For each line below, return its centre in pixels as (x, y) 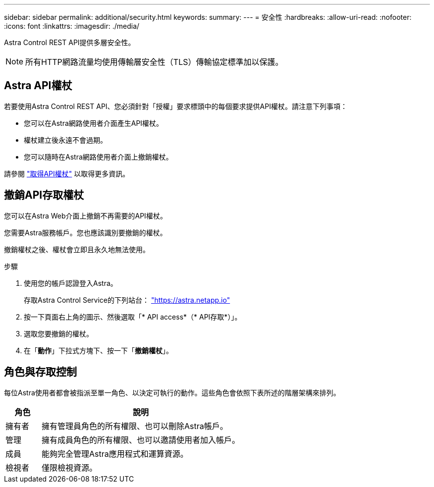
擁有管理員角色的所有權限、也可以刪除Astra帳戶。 (135, 426)
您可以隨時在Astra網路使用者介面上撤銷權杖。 (98, 157)
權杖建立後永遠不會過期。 (65, 140)
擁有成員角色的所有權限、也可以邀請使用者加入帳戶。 (140, 440)
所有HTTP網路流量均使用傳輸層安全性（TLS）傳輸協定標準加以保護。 (154, 62)
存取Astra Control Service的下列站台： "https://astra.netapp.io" (127, 300)
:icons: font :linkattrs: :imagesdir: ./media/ (72, 26)
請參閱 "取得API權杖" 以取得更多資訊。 (67, 173)
